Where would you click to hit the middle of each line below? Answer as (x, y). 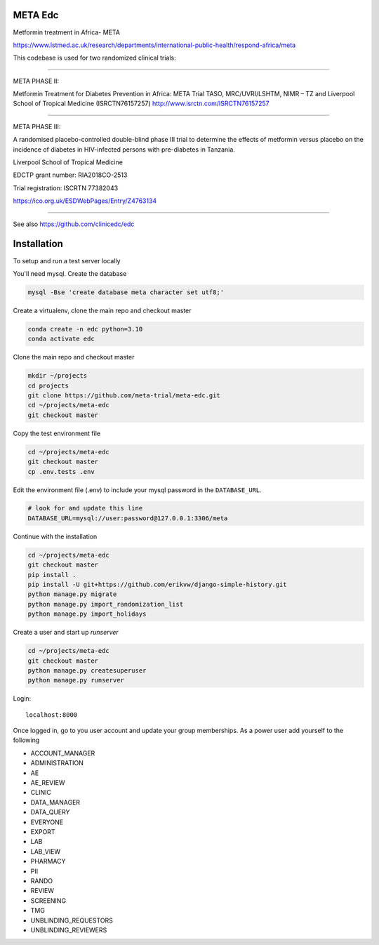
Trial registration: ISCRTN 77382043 (66, 188)
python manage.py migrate (72, 594)
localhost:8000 (52, 715)
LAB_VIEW (46, 851)
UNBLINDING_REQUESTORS (72, 920)
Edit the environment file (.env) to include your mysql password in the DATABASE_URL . (138, 490)
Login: (22, 699)
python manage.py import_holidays (87, 614)
